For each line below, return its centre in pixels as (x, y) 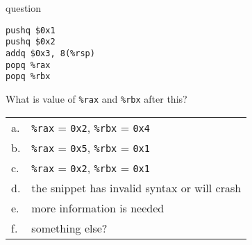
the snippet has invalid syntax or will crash (136, 187)
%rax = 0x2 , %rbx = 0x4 (91, 127)
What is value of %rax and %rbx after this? (96, 98)
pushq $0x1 (31, 30)
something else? (69, 228)
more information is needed (98, 208)
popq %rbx (28, 77)
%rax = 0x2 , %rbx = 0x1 (91, 167)
